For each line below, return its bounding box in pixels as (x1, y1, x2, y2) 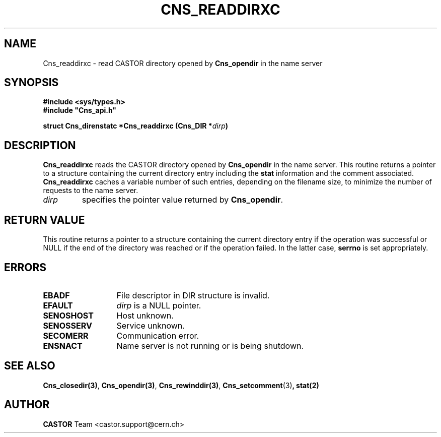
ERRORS (4, 261, 47, 274)
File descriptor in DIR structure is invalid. (116, 290, 270, 300)
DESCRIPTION (4, 139, 76, 152)
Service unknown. (116, 320, 185, 331)
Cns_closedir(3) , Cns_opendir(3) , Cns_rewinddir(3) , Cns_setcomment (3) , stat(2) (43, 381, 319, 390)
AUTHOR (4, 398, 50, 411)
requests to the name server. (43, 186, 138, 195)
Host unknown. (116, 310, 174, 321)
